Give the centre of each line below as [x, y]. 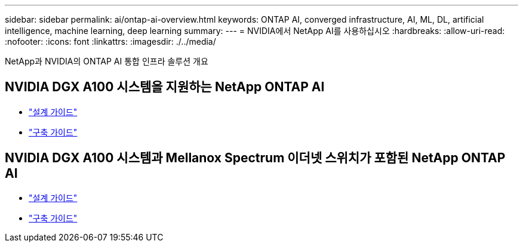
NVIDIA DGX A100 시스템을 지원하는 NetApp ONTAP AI [165, 87]
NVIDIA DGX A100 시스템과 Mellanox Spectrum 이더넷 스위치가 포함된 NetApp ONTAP [255, 158]
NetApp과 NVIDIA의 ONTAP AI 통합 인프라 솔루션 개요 [107, 61]
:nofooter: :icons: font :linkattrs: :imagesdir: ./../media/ [110, 41]
